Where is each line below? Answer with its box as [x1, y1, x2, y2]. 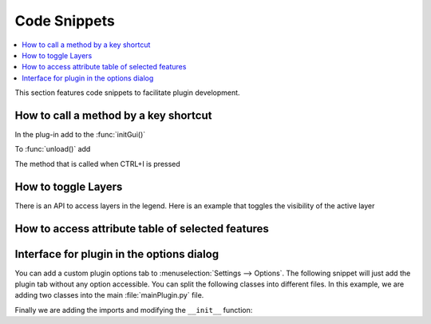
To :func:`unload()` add [14, 144, 91, 154]
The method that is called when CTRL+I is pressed [14, 159, 181, 168]
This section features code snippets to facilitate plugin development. [14, 88, 240, 97]
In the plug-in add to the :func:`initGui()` [14, 130, 146, 140]
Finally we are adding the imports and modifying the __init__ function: [14, 305, 253, 314]
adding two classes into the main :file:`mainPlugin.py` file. [14, 290, 204, 300]
